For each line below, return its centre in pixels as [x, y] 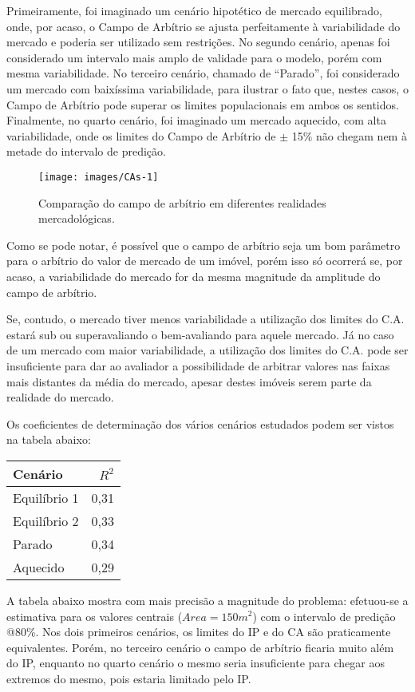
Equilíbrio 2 [46, 520]
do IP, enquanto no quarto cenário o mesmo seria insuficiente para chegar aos [196, 663]
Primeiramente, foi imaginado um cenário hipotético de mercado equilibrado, [194, 10]
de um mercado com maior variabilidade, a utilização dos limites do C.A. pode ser [207, 350]
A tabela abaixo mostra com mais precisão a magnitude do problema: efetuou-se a [207, 600]
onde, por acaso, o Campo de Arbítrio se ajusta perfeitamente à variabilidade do [204, 26]
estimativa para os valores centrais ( [95, 616]
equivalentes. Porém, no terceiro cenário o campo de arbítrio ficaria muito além [200, 647]
